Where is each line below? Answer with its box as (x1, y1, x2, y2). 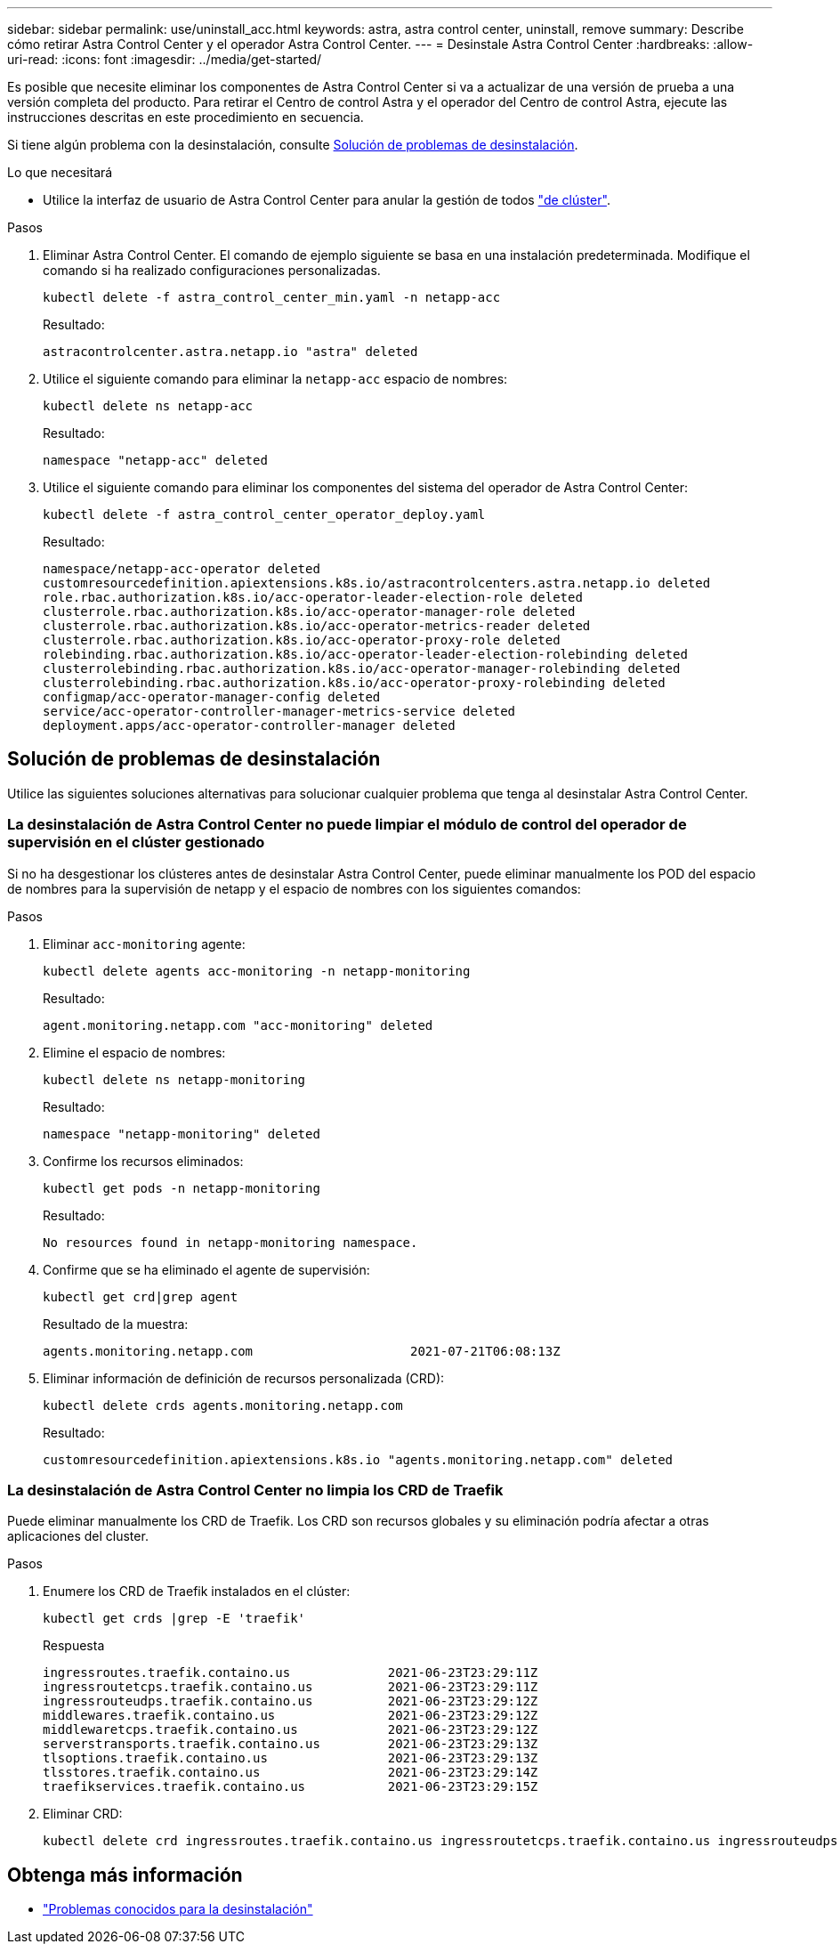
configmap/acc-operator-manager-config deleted (43, 690, 381, 704)
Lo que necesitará (7, 165, 113, 180)
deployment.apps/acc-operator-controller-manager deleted (43, 718, 456, 733)
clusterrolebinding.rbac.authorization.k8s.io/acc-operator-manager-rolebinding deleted (43, 661, 681, 676)
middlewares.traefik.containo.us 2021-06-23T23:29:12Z (43, 1708, 538, 1723)
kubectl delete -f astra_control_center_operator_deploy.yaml (43, 507, 486, 522)
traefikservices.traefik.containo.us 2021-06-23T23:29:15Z (43, 1779, 538, 1794)
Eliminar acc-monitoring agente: (43, 936, 246, 952)
